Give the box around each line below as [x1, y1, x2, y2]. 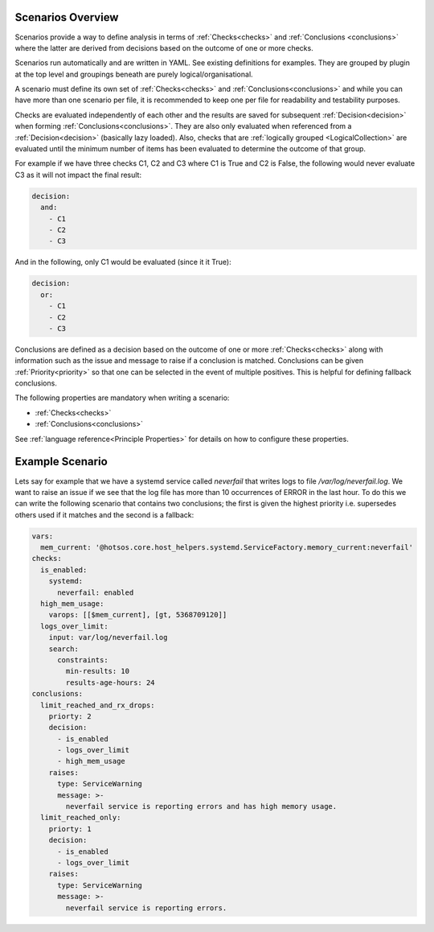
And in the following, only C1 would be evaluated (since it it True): [14, 258, 232, 267]
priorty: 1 [48, 824, 92, 833]
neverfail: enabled [57, 588, 134, 597]
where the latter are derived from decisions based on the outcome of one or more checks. [14, 43, 313, 52]
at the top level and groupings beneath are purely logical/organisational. [14, 69, 253, 79]
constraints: [57, 655, 108, 664]
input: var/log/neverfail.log [48, 633, 168, 642]
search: [48, 644, 80, 654]
